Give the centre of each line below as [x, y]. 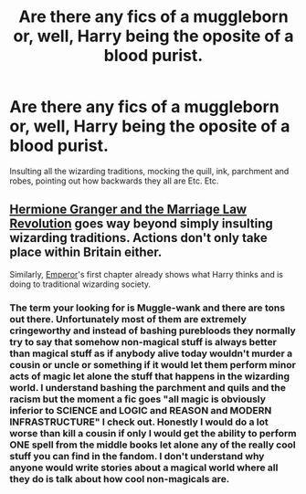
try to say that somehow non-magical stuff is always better [143, 342]
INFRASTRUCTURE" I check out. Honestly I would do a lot [139, 422]
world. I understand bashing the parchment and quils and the [148, 387]
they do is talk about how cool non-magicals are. [120, 478]
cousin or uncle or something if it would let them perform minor [153, 364]
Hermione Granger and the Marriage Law [128, 210]
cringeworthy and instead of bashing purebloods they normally [153, 331]
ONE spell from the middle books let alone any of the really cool [153, 445]
